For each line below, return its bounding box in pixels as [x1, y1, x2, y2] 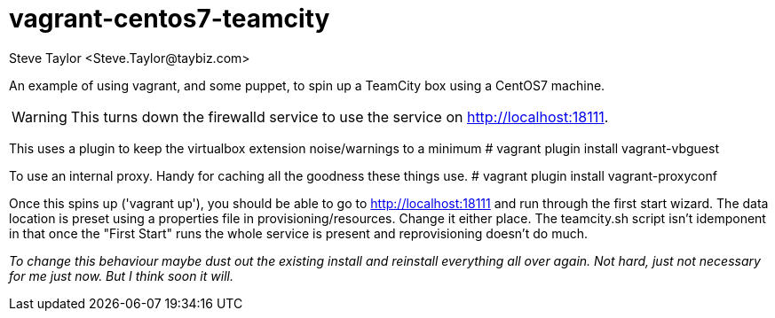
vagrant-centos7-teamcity [9, 4, 330, 34]
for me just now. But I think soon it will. [9, 268, 233, 283]
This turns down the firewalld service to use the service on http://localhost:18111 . [70, 107, 609, 126]
